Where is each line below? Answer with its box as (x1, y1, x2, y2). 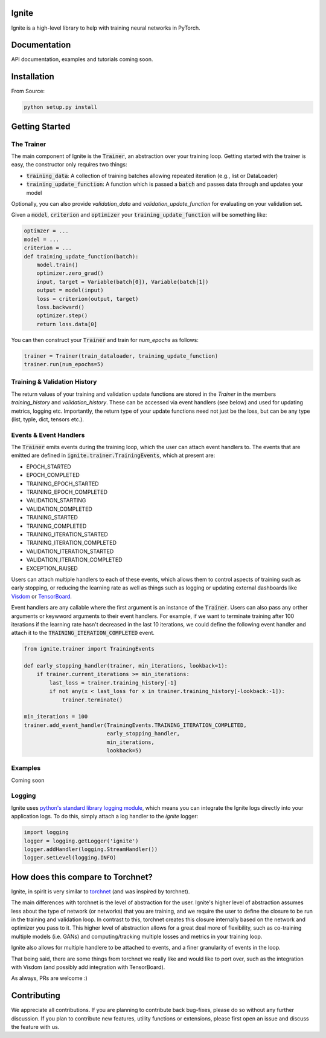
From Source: (11, 88, 45, 95)
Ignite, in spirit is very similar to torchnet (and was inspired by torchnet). (11, 887, 190, 895)
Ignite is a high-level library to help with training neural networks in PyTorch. (11, 24, 200, 31)
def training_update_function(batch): (24, 253, 139, 260)
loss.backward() (36, 303, 85, 310)
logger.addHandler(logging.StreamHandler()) (24, 846, 158, 853)
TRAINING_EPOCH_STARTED (26, 480, 99, 487)
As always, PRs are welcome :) (11, 974, 88, 982)
